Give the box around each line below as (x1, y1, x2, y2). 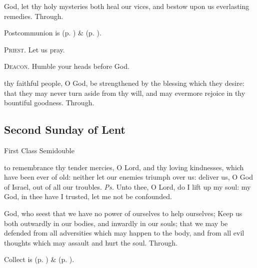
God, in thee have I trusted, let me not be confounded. (4, 191, 172, 202)
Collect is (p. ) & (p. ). (4, 254, 74, 265)
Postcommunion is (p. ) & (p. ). (4, 27, 101, 38)
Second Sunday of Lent (4, 122, 125, 137)
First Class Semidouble (4, 145, 74, 155)
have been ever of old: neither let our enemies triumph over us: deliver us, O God (4, 172, 253, 182)
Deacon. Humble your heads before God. (4, 61, 129, 71)
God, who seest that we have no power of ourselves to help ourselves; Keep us (4, 208, 242, 218)
